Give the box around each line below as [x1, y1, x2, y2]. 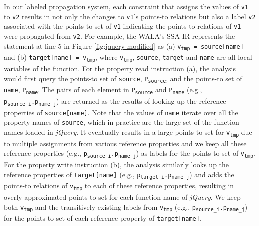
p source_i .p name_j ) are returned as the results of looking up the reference [4, 95, 226, 107]
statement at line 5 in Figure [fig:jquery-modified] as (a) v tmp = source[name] [4, 40, 244, 52]
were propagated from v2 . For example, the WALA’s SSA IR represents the [4, 30, 235, 41]
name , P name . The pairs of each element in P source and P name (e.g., [4, 84, 202, 96]
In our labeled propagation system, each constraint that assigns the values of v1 [4, 1, 249, 11]
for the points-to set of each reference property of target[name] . [4, 213, 202, 223]
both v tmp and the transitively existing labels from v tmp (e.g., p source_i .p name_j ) [4, 201, 248, 213]
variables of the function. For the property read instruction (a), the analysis [4, 63, 236, 73]
